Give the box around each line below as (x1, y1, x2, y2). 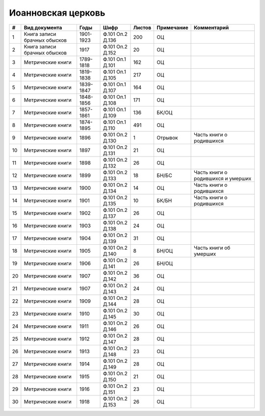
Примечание (157, 24, 188, 31)
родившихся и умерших (194, 175, 252, 182)
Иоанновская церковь (9, 7, 106, 18)
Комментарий (194, 24, 229, 31)
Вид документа (24, 24, 62, 31)
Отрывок (157, 134, 178, 141)
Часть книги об (194, 244, 231, 251)
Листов (133, 24, 152, 31)
